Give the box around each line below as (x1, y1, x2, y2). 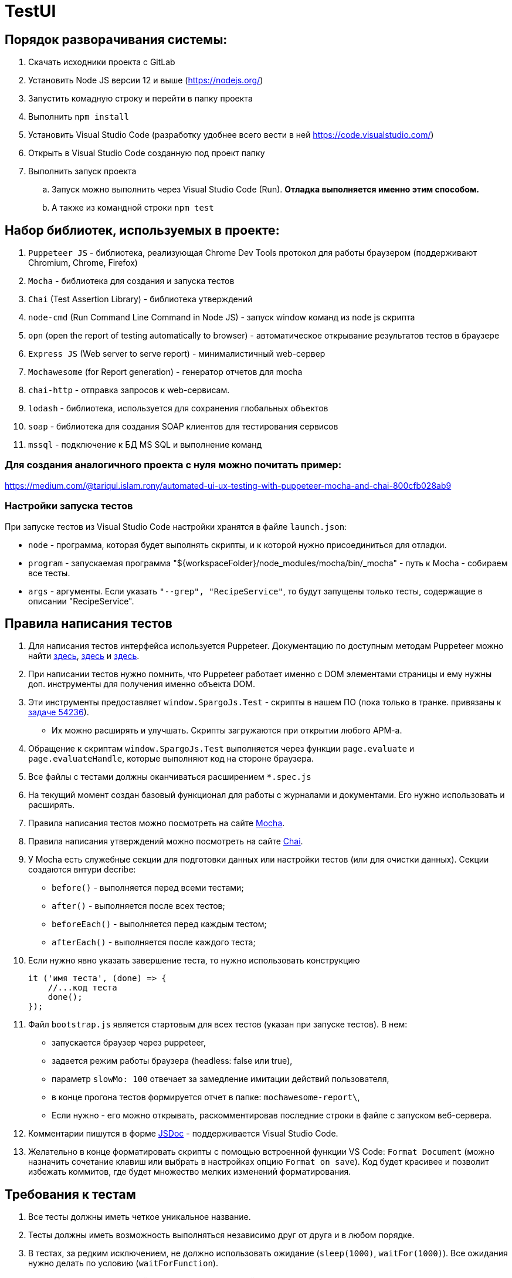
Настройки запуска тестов (5, 500, 133, 512)
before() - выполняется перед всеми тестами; (52, 883, 244, 893)
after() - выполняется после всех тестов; (52, 901, 225, 911)
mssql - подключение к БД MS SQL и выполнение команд (28, 439, 262, 450)
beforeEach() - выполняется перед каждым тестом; (52, 919, 267, 929)
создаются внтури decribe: (28, 864, 136, 875)
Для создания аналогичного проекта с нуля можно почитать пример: (5, 459, 342, 471)
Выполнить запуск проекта (28, 166, 137, 177)
